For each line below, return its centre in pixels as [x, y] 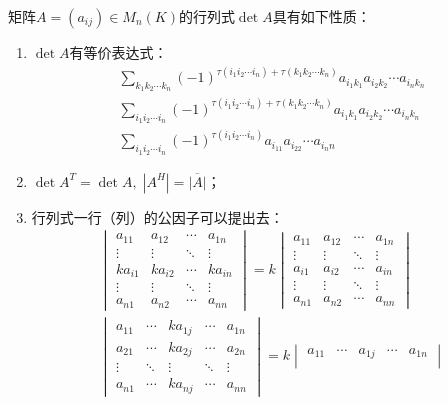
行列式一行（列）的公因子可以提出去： [157, 216]
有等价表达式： [118, 52]
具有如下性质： [321, 16]
